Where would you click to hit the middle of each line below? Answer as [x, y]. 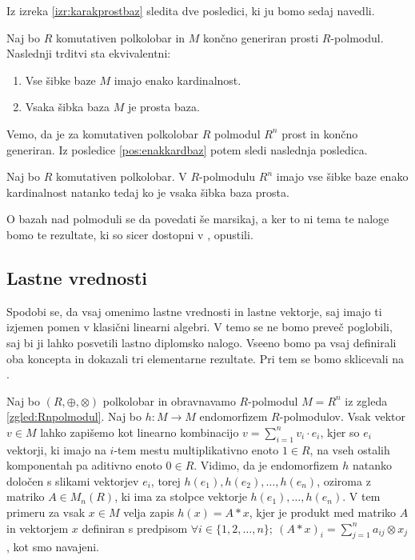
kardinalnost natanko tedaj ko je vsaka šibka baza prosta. [148, 192]
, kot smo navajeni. [53, 547]
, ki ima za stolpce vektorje [181, 496]
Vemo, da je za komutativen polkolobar [102, 133]
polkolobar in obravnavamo [169, 400]
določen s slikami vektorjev [73, 480]
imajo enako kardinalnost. [178, 80]
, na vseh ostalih [350, 449]
